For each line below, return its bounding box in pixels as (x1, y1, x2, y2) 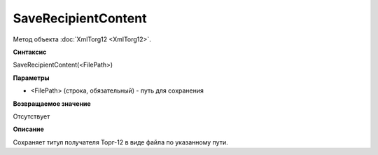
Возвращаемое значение (13, 99, 91, 108)
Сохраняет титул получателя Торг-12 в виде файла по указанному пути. (13, 137, 228, 147)
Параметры (13, 74, 50, 82)
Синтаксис (13, 48, 47, 56)
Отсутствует (13, 112, 50, 121)
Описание (13, 125, 45, 133)
